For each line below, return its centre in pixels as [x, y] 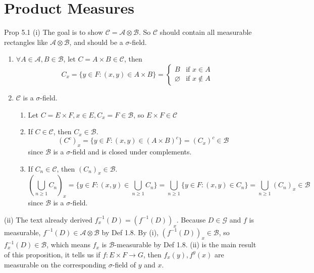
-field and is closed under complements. [131, 151]
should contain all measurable [206, 32]
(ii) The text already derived [48, 219]
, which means [69, 244]
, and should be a [96, 42]
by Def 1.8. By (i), [130, 232]
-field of [124, 264]
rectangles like [26, 42]
